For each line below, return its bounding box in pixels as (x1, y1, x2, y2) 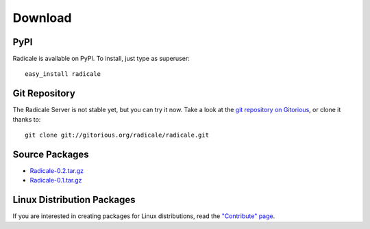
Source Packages (12, 148, 89, 160)
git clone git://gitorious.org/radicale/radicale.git (25, 131, 209, 139)
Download (12, 10, 72, 25)
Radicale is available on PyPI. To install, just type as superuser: (12, 55, 190, 63)
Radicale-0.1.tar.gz (29, 176, 82, 185)
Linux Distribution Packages (12, 194, 136, 206)
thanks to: (12, 115, 41, 123)
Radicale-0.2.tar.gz (29, 167, 84, 175)
